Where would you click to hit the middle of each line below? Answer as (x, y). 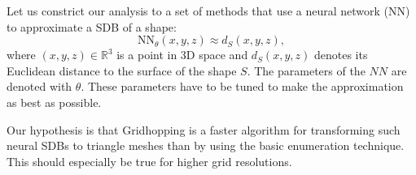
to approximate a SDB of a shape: (92, 26)
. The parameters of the (306, 70)
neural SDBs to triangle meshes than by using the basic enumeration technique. (206, 145)
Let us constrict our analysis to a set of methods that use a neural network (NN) (208, 11)
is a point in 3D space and (182, 55)
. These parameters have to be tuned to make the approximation (242, 86)
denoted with (39, 86)
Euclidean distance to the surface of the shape (122, 70)
